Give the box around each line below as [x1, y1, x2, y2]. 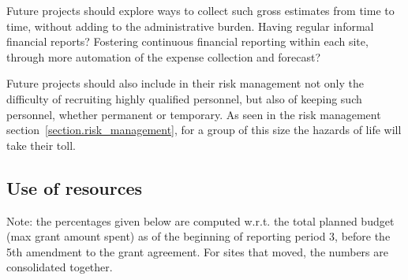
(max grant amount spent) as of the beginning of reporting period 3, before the [6, 228, 391, 245]
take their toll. [6, 136, 76, 153]
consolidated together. [6, 259, 113, 275]
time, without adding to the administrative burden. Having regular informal [6, 17, 374, 34]
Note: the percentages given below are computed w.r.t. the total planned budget [6, 212, 395, 229]
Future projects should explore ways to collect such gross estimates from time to [6, 2, 395, 18]
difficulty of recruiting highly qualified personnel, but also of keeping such [6, 90, 362, 106]
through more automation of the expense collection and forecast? [6, 48, 321, 65]
